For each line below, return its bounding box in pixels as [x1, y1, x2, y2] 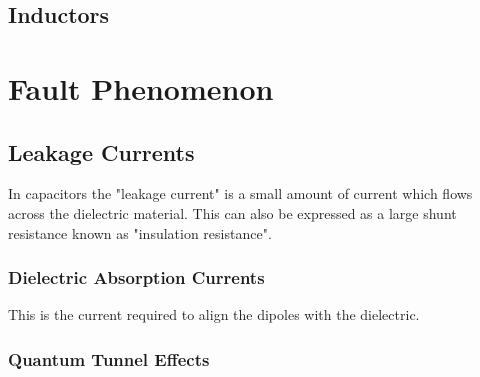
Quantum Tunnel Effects [8, 346, 210, 371]
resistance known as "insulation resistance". [8, 222, 272, 243]
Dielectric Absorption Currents [8, 265, 265, 290]
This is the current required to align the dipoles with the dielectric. [8, 304, 420, 325]
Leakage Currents [8, 136, 195, 167]
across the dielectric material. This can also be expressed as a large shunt [8, 202, 457, 223]
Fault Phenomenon [8, 67, 274, 108]
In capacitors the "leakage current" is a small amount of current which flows [8, 183, 473, 204]
